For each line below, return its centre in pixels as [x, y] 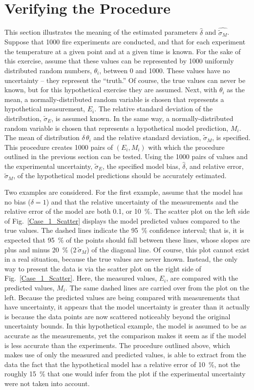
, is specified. [231, 137]
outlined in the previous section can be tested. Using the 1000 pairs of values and [126, 156]
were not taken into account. [47, 383]
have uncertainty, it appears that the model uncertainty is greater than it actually [127, 307]
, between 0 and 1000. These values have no [165, 70]
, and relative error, [214, 166]
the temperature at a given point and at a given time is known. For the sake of [123, 51]
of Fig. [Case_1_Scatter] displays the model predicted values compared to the [122, 220]
